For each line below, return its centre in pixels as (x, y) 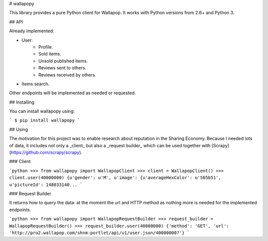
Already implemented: (32, 31)
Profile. (46, 47)
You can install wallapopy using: (42, 111)
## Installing (22, 102)
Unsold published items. (63, 61)
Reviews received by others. (67, 75)
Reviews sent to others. (62, 68)
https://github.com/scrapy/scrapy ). (46, 152)
